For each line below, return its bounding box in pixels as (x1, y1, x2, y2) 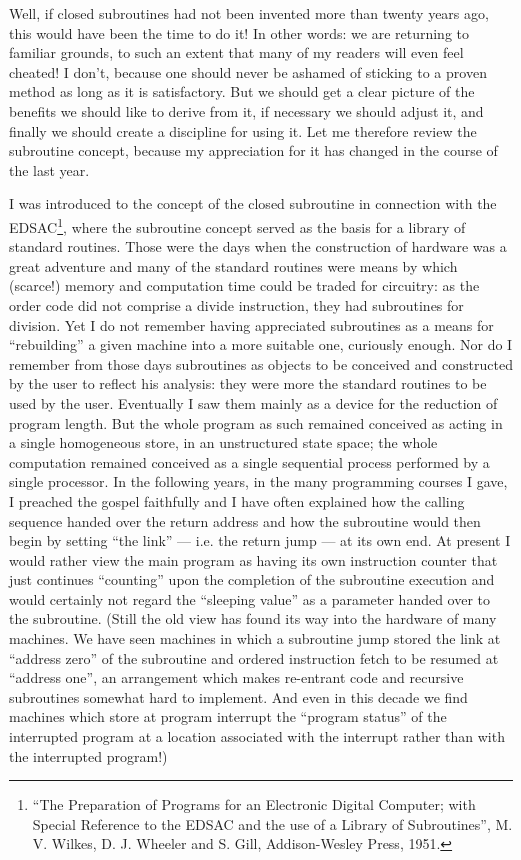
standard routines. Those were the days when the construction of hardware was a (9, 236, 507, 257)
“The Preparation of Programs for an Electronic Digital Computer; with (32, 794, 476, 815)
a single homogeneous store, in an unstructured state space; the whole (9, 432, 438, 453)
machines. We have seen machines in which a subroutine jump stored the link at (9, 628, 501, 649)
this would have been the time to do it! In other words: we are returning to (9, 22, 469, 43)
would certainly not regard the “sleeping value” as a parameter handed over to (9, 588, 491, 609)
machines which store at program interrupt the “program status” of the (9, 706, 447, 727)
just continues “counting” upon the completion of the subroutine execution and (9, 569, 495, 590)
